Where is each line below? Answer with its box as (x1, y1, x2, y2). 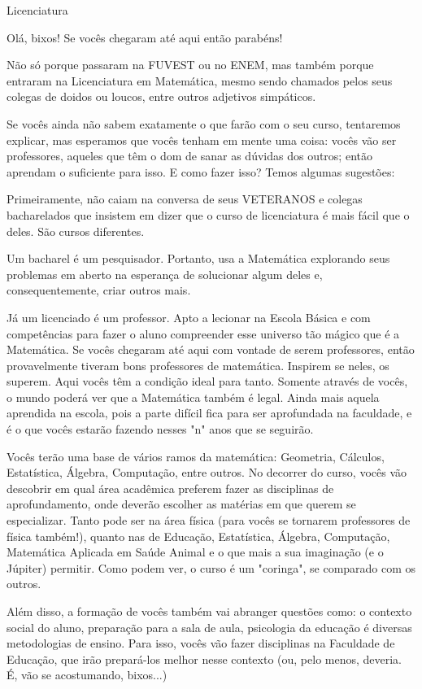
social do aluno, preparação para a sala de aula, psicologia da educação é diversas (7, 618, 412, 635)
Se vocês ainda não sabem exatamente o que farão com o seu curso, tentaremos (7, 115, 401, 132)
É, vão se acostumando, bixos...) (7, 666, 167, 683)
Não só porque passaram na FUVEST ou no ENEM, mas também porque (7, 56, 374, 73)
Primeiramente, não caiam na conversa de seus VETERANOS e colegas (7, 190, 363, 207)
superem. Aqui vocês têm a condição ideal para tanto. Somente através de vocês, (7, 373, 408, 390)
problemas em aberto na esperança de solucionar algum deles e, (7, 265, 323, 282)
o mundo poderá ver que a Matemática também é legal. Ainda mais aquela (7, 388, 380, 405)
